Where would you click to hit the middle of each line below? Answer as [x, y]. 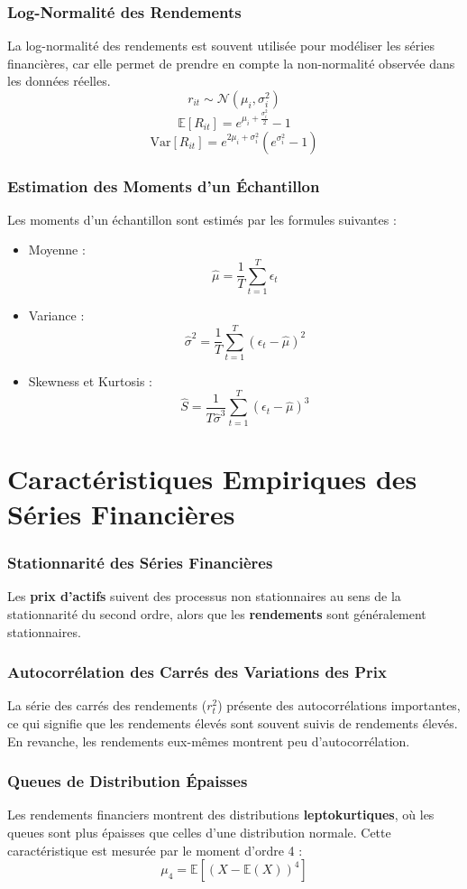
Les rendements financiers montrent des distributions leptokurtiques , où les [221, 815]
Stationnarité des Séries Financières [140, 563]
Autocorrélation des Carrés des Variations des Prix [197, 672]
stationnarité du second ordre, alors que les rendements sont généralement [217, 613]
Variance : [56, 315]
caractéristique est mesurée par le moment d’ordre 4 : [155, 850]
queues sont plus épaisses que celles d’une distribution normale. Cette [199, 832]
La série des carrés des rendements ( [107, 705]
